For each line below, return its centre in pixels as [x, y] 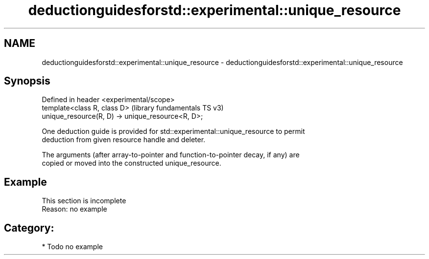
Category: [29, 228]
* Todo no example [72, 247]
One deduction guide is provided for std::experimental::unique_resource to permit [173, 131]
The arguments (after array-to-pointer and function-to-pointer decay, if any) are [171, 155]
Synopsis [27, 81]
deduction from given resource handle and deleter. [124, 140]
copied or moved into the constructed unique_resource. [131, 163]
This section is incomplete [84, 201]
